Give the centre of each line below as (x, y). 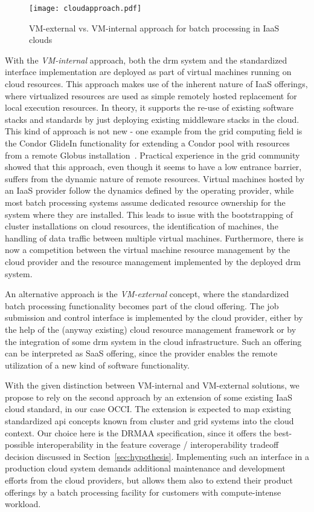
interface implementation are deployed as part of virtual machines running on (148, 72)
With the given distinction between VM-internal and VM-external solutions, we (152, 385)
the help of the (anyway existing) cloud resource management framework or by (151, 329)
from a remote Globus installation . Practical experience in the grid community (152, 155)
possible (19, 445)
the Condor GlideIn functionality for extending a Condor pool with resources (147, 143)
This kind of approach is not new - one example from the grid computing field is (154, 131)
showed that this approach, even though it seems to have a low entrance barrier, (153, 167)
